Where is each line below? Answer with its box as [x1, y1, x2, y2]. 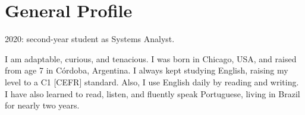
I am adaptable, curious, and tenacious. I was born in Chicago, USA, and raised [5, 52, 297, 65]
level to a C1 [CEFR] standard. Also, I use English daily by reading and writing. [5, 75, 299, 88]
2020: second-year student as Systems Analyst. [5, 33, 175, 45]
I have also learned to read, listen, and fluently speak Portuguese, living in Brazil [5, 87, 300, 100]
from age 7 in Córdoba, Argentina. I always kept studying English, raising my [5, 64, 288, 76]
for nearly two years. [5, 99, 80, 111]
